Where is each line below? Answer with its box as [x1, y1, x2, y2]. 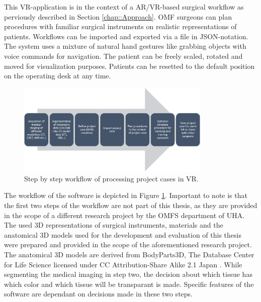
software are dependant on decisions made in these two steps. [4, 288, 193, 299]
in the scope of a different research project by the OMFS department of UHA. [4, 210, 245, 220]
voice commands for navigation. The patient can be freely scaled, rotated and [4, 50, 243, 61]
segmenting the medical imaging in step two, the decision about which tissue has [4, 269, 252, 279]
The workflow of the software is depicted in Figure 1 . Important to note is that [4, 190, 247, 200]
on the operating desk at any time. [4, 70, 111, 81]
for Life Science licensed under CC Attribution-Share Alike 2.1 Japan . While [4, 259, 242, 269]
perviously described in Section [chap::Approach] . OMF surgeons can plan [4, 11, 232, 22]
